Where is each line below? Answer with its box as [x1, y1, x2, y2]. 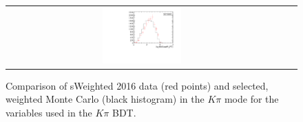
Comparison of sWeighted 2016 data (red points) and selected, [6, 78, 269, 92]
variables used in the [6, 105, 92, 120]
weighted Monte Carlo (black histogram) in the [6, 92, 205, 106]
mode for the [224, 92, 279, 106]
